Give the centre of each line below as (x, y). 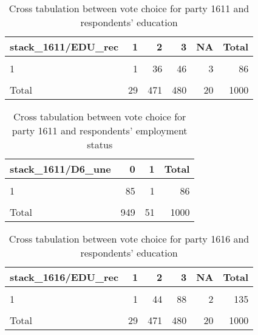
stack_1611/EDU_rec (64, 47)
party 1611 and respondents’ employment (100, 130)
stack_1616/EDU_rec (64, 277)
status (100, 144)
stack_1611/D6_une (60, 169)
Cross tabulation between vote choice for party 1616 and (129, 239)
